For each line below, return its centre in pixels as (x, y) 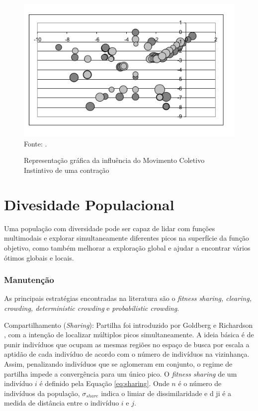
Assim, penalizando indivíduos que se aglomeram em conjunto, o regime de (118, 363)
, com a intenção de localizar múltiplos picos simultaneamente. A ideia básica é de (129, 335)
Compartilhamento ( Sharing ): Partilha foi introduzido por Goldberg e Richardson (129, 325)
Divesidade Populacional (89, 204)
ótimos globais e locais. (39, 257)
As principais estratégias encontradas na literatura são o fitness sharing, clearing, (128, 298)
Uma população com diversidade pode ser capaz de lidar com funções (110, 228)
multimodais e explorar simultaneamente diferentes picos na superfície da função (127, 238)
